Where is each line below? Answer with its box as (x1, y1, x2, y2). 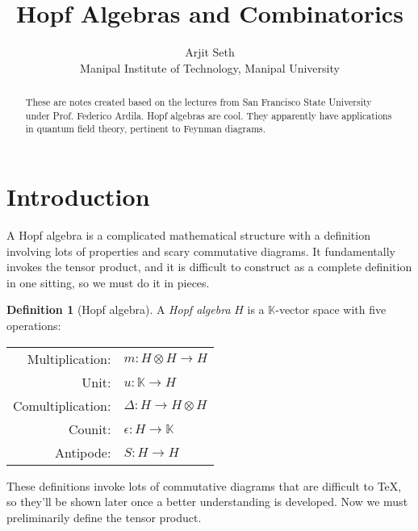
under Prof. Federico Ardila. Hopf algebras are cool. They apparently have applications (25, 108, 392, 122)
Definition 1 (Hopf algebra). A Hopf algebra (6, 301, 231, 318)
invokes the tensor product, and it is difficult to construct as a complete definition (6, 258, 412, 275)
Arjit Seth (185, 44, 235, 61)
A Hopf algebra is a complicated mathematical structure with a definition (6, 227, 370, 244)
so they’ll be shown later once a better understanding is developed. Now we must (6, 493, 408, 510)
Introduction (6, 180, 150, 213)
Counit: (68, 419, 111, 438)
